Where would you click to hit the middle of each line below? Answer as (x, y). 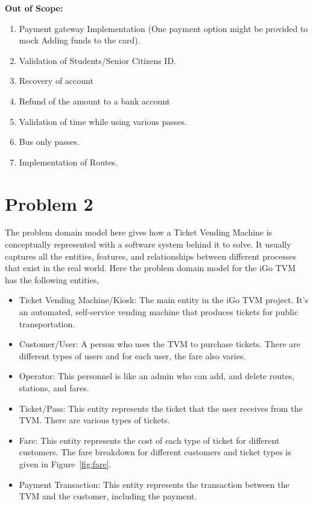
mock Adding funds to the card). (80, 40)
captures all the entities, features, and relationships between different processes (150, 256)
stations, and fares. (54, 388)
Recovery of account (56, 81)
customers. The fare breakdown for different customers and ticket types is (155, 452)
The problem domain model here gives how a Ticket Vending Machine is (139, 232)
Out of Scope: (34, 8)
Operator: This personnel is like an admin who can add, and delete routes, (157, 376)
